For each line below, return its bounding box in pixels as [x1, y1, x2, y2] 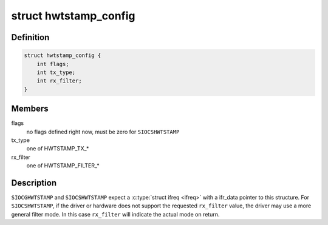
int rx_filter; [36, 78, 82, 84]
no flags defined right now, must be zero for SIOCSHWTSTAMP [26, 128, 180, 135]
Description [11, 178, 57, 188]
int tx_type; [36, 69, 76, 76]
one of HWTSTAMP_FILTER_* [26, 162, 100, 169]
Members [11, 104, 49, 114]
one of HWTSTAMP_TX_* [26, 145, 89, 152]
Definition [11, 32, 50, 42]
